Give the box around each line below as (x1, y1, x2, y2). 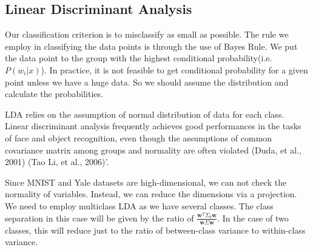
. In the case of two (217, 211, 289, 224)
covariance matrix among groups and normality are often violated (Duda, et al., (5, 143, 301, 156)
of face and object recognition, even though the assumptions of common (5, 131, 272, 144)
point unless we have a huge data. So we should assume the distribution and (5, 75, 289, 88)
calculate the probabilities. (5, 87, 103, 100)
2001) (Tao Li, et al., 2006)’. (5, 155, 109, 168)
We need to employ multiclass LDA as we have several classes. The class (5, 199, 274, 212)
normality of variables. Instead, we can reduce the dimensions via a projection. (5, 187, 297, 200)
